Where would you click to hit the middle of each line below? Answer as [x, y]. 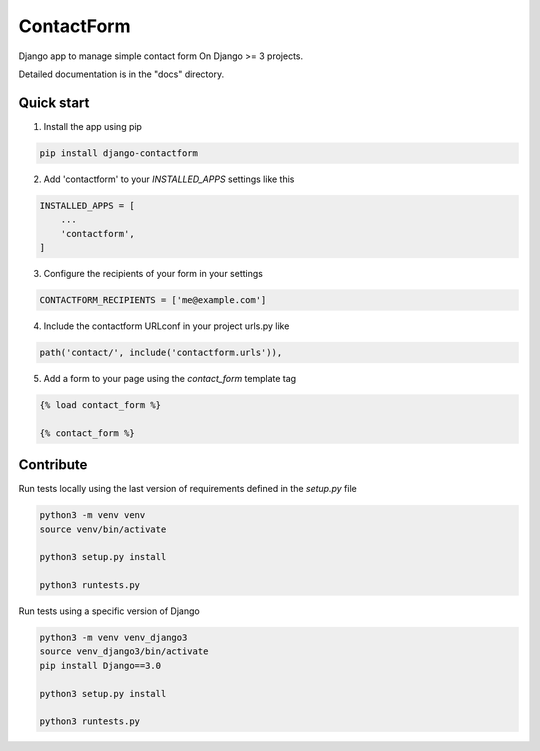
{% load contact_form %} [100, 404]
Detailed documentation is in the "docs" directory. [121, 74]
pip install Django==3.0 [100, 665]
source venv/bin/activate [103, 529]
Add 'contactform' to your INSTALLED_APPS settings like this [169, 179]
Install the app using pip [92, 126]
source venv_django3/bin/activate [124, 651]
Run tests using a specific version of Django [109, 611]
